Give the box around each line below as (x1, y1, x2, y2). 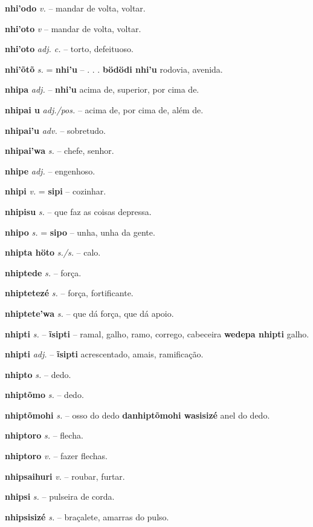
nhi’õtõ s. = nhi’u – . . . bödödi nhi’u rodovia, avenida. (5, 62, 223, 75)
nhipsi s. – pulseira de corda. (5, 490, 115, 503)
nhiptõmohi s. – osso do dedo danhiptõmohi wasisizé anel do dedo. (5, 408, 270, 421)
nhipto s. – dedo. (5, 368, 71, 380)
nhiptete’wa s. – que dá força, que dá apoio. (5, 307, 174, 319)
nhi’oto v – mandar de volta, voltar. (5, 22, 141, 35)
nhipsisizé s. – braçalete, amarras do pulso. (5, 510, 169, 523)
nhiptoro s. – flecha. (5, 429, 83, 442)
